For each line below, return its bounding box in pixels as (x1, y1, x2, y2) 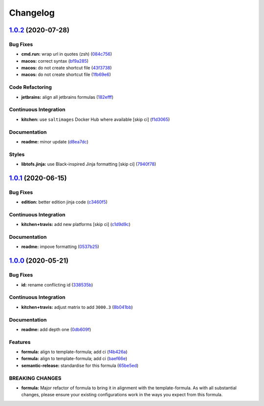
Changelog (9, 7, 55, 18)
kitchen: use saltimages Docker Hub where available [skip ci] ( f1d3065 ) (21, 116, 170, 122)
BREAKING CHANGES (9, 375, 62, 382)
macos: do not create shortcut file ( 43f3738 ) (21, 65, 112, 71)
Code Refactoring (9, 84, 52, 90)
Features (9, 338, 31, 345)
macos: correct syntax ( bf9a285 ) (21, 58, 89, 64)
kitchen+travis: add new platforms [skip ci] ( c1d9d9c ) (21, 222, 131, 227)
